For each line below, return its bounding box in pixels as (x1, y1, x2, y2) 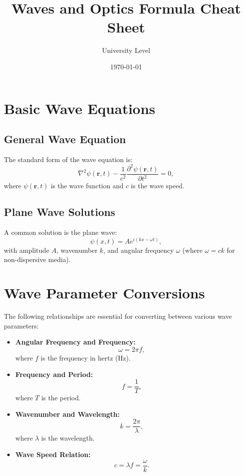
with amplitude (4, 245, 49, 255)
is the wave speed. (130, 181, 185, 191)
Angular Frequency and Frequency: (15, 337, 136, 347)
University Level (102, 45, 150, 55)
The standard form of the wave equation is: (4, 154, 133, 164)
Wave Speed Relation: (15, 449, 91, 460)
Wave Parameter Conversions (4, 283, 205, 303)
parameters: (4, 320, 39, 330)
